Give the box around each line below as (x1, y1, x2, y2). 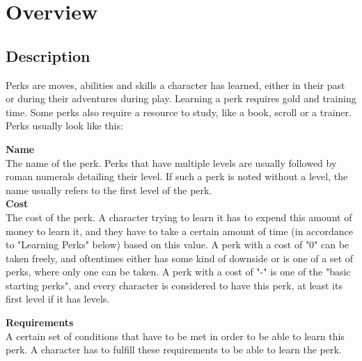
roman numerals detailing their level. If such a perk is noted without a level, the (6, 169, 348, 184)
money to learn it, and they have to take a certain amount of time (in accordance (6, 223, 354, 238)
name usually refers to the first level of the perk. (6, 182, 212, 197)
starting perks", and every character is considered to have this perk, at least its (6, 278, 343, 292)
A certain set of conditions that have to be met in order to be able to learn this (6, 328, 345, 343)
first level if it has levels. (6, 291, 110, 306)
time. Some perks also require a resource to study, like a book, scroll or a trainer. (6, 104, 352, 119)
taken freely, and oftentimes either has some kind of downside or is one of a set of (6, 250, 354, 265)
